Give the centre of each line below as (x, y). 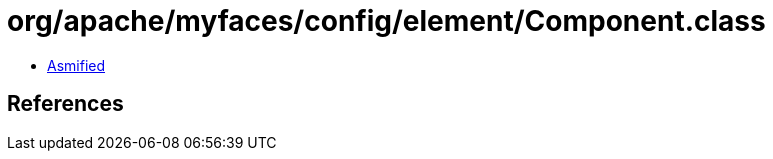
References (65, 104)
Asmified (76, 65)
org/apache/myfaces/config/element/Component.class (386, 21)
